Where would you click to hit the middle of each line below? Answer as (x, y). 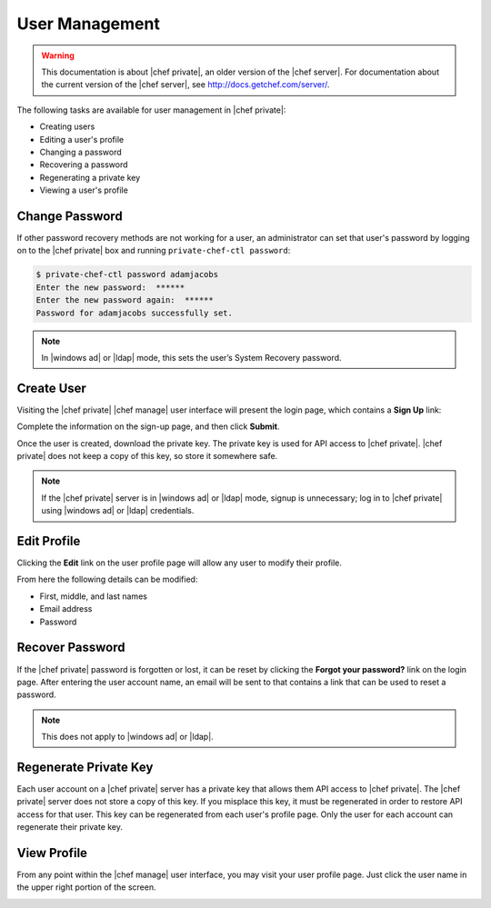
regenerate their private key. (70, 827)
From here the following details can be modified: (107, 579)
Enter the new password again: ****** (125, 300)
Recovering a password (84, 165)
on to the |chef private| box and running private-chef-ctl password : (154, 251)
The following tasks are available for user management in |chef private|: (151, 110)
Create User (51, 388)
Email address (66, 609)
